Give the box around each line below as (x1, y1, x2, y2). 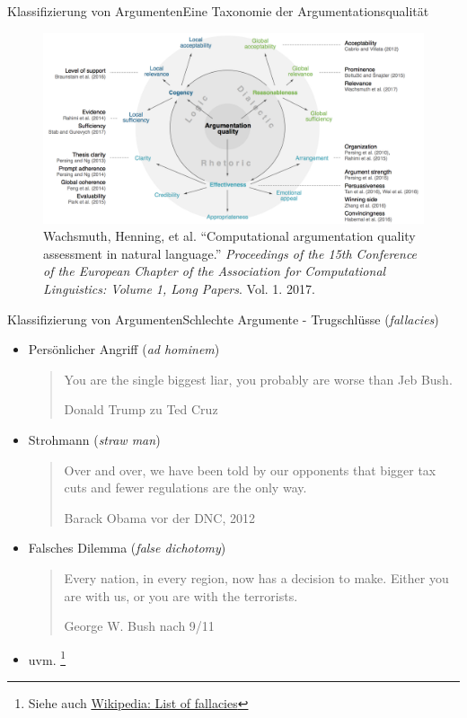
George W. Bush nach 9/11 (64, 616, 215, 635)
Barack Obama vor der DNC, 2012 (64, 508, 256, 527)
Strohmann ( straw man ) (28, 430, 161, 448)
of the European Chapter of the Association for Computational (43, 261, 386, 280)
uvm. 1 (28, 647, 66, 669)
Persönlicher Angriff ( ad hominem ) (28, 340, 220, 359)
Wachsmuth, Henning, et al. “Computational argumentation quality (43, 226, 416, 245)
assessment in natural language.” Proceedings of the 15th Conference (43, 244, 418, 262)
